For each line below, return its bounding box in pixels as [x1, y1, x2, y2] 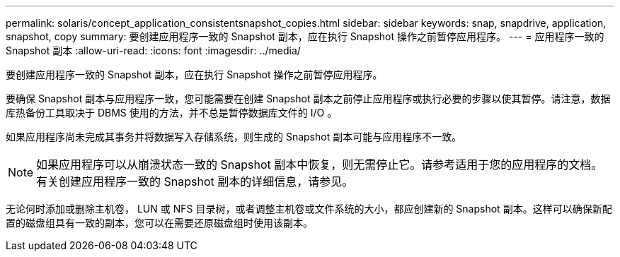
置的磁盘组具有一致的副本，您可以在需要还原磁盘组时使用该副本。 [6, 217, 313, 229]
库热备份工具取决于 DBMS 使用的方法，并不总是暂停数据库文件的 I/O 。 [6, 107, 338, 119]
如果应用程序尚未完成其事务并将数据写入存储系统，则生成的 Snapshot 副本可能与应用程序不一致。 [6, 131, 462, 143]
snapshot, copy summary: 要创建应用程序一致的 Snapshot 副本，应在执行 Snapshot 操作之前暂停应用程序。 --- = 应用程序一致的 [6, 30, 604, 42]
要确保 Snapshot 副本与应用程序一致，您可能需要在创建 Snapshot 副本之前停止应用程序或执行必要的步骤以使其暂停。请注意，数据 [6, 92, 611, 104]
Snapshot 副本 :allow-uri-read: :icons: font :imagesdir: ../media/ [6, 44, 301, 56]
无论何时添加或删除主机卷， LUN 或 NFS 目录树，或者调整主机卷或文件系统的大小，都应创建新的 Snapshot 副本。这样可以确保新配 [6, 203, 612, 215]
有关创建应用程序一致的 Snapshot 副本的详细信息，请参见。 [36, 174, 354, 189]
